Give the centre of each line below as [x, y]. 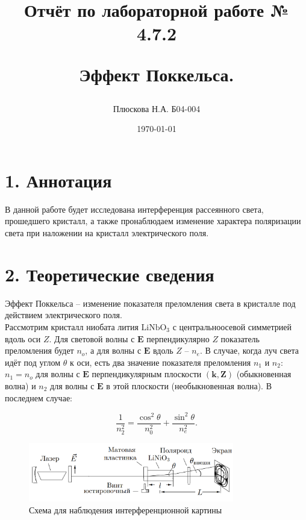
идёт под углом [33, 362]
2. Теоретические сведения [110, 274]
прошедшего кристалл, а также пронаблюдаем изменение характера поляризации [153, 221]
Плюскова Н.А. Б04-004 [157, 108]
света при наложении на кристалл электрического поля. [107, 233]
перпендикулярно [178, 338]
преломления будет [39, 350]
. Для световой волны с [92, 338]
